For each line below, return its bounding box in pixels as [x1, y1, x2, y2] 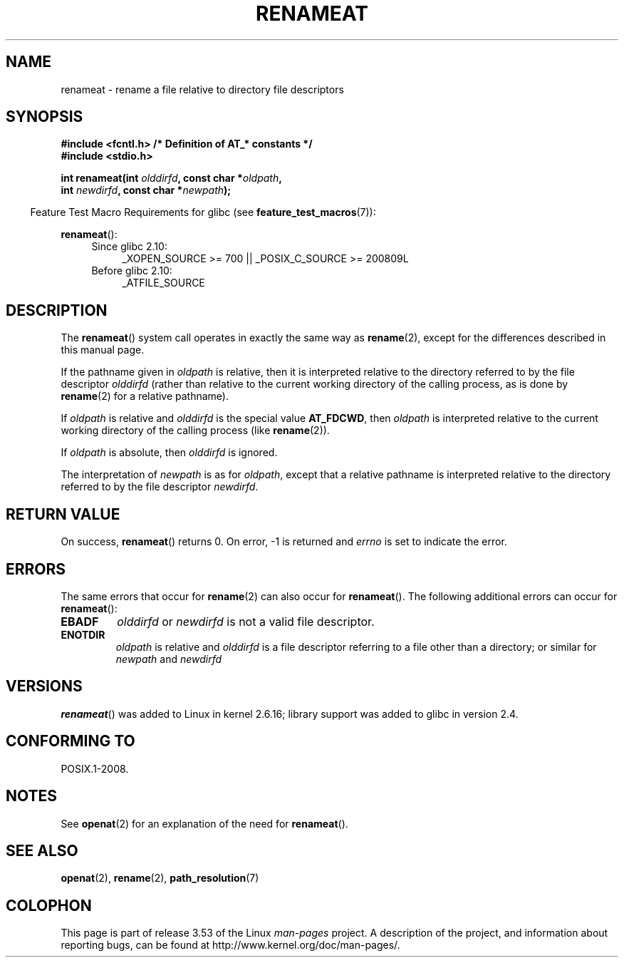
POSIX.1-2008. [61, 762, 129, 775]
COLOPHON [6, 896, 92, 915]
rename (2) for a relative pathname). [61, 390, 229, 403]
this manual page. [61, 344, 145, 356]
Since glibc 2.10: [91, 240, 167, 253]
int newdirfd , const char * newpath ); [61, 184, 232, 197]
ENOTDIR [61, 628, 105, 641]
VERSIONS [6, 677, 83, 696]
